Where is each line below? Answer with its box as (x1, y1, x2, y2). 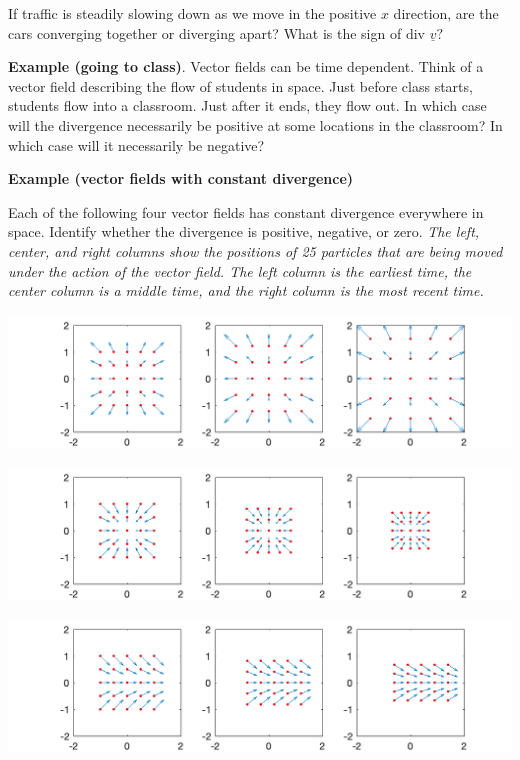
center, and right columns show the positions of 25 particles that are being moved (8, 240, 503, 261)
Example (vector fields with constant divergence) (8, 168, 354, 189)
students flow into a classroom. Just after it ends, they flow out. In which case (8, 95, 487, 116)
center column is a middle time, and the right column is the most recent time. (8, 280, 484, 301)
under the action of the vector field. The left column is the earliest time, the (8, 260, 472, 281)
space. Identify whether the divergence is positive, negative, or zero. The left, (8, 221, 480, 242)
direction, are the (393, 3, 499, 23)
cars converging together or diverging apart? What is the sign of (8, 22, 402, 43)
